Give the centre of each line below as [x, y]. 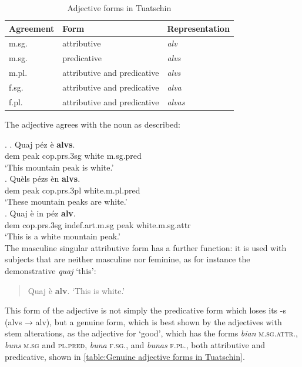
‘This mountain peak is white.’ [59, 167]
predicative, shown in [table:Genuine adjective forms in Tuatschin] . [125, 356]
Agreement [32, 28]
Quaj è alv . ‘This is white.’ [76, 290]
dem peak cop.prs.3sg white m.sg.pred [73, 156]
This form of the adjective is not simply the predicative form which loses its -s [145, 310]
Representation [198, 28]
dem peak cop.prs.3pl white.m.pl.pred [73, 190]
